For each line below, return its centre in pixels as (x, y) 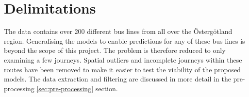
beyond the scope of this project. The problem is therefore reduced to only (115, 50)
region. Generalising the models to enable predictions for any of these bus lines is (124, 40)
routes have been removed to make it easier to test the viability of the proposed (123, 69)
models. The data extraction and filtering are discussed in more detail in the (117, 79)
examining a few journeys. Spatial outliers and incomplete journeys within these (123, 59)
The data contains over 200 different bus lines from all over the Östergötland (118, 31)
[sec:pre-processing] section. (77, 88)
